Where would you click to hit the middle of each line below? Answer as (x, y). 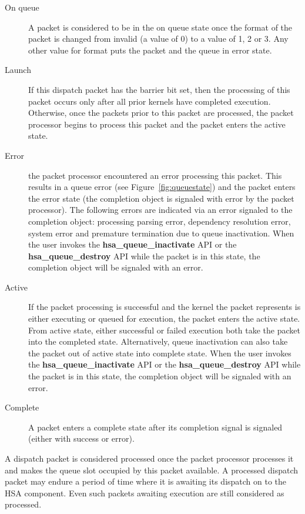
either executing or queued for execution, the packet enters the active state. (164, 318)
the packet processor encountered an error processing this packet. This (155, 175)
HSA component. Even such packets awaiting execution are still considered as (145, 493)
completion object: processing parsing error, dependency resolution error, (160, 221)
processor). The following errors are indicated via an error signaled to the (160, 210)
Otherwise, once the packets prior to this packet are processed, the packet (161, 113)
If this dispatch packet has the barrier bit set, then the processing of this (159, 89)
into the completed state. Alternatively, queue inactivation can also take (158, 341)
